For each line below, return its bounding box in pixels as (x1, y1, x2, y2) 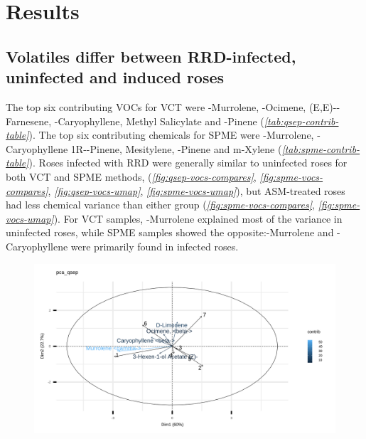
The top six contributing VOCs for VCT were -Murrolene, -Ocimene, (6, 99, 306, 114)
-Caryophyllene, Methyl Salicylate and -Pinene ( (54, 113, 264, 128)
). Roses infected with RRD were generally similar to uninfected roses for (28, 155, 348, 170)
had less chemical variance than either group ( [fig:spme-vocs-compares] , (6, 197, 315, 212)
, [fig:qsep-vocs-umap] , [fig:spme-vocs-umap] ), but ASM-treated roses (48, 183, 345, 198)
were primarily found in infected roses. (70, 238, 239, 253)
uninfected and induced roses (6, 66, 225, 88)
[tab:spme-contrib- (281, 141, 360, 156)
